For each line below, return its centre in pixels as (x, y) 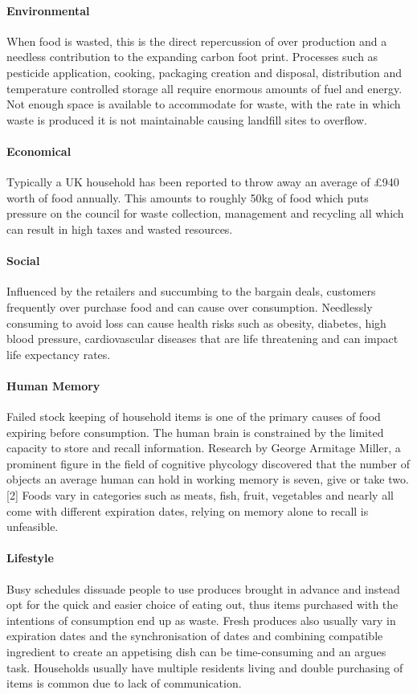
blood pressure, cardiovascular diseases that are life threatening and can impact (202, 339)
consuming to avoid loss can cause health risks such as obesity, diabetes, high (196, 323)
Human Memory (53, 385)
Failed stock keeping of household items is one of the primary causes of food (194, 416)
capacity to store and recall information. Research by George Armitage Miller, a (204, 448)
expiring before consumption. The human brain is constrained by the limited (195, 432)
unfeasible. (33, 527)
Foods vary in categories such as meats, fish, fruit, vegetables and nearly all (208, 495)
